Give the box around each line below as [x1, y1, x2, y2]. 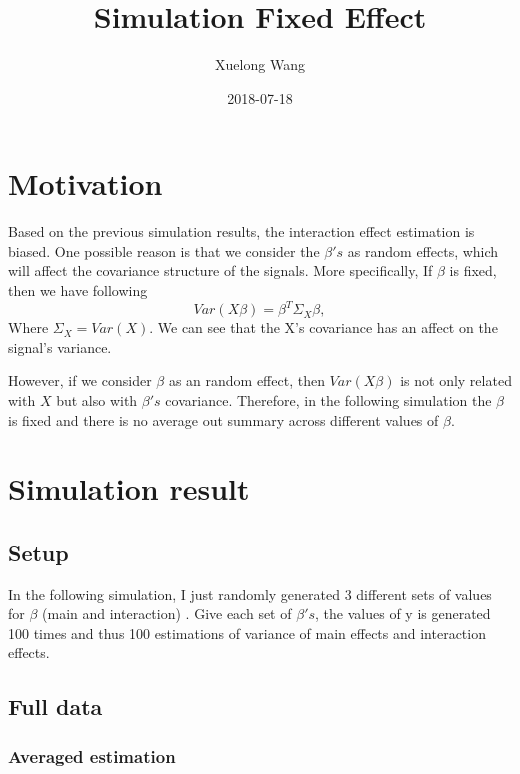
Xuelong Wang [215, 54, 305, 75]
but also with [56, 389, 138, 410]
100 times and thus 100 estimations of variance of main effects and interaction [8, 622, 486, 643]
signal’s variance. [8, 336, 112, 357]
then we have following [8, 280, 148, 301]
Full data [8, 691, 103, 722]
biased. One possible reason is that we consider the [8, 240, 320, 261]
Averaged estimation [8, 743, 176, 768]
